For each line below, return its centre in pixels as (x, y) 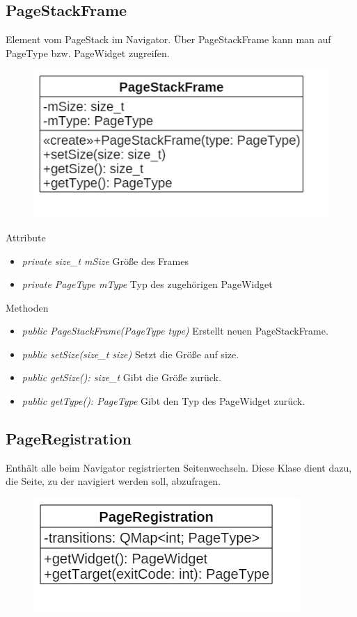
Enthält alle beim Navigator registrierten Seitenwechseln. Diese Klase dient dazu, (179, 467)
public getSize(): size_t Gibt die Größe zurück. (121, 377)
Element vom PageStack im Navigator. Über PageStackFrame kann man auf (168, 39)
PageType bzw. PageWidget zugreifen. (88, 53)
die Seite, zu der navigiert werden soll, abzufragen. (113, 481)
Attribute (26, 237)
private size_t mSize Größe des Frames (105, 261)
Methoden (27, 307)
